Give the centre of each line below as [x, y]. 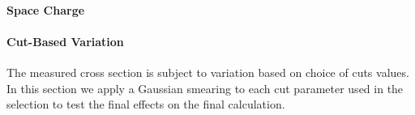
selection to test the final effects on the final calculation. [146, 104]
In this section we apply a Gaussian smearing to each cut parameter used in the [205, 88]
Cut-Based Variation [65, 41]
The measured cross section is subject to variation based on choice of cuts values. [208, 72]
